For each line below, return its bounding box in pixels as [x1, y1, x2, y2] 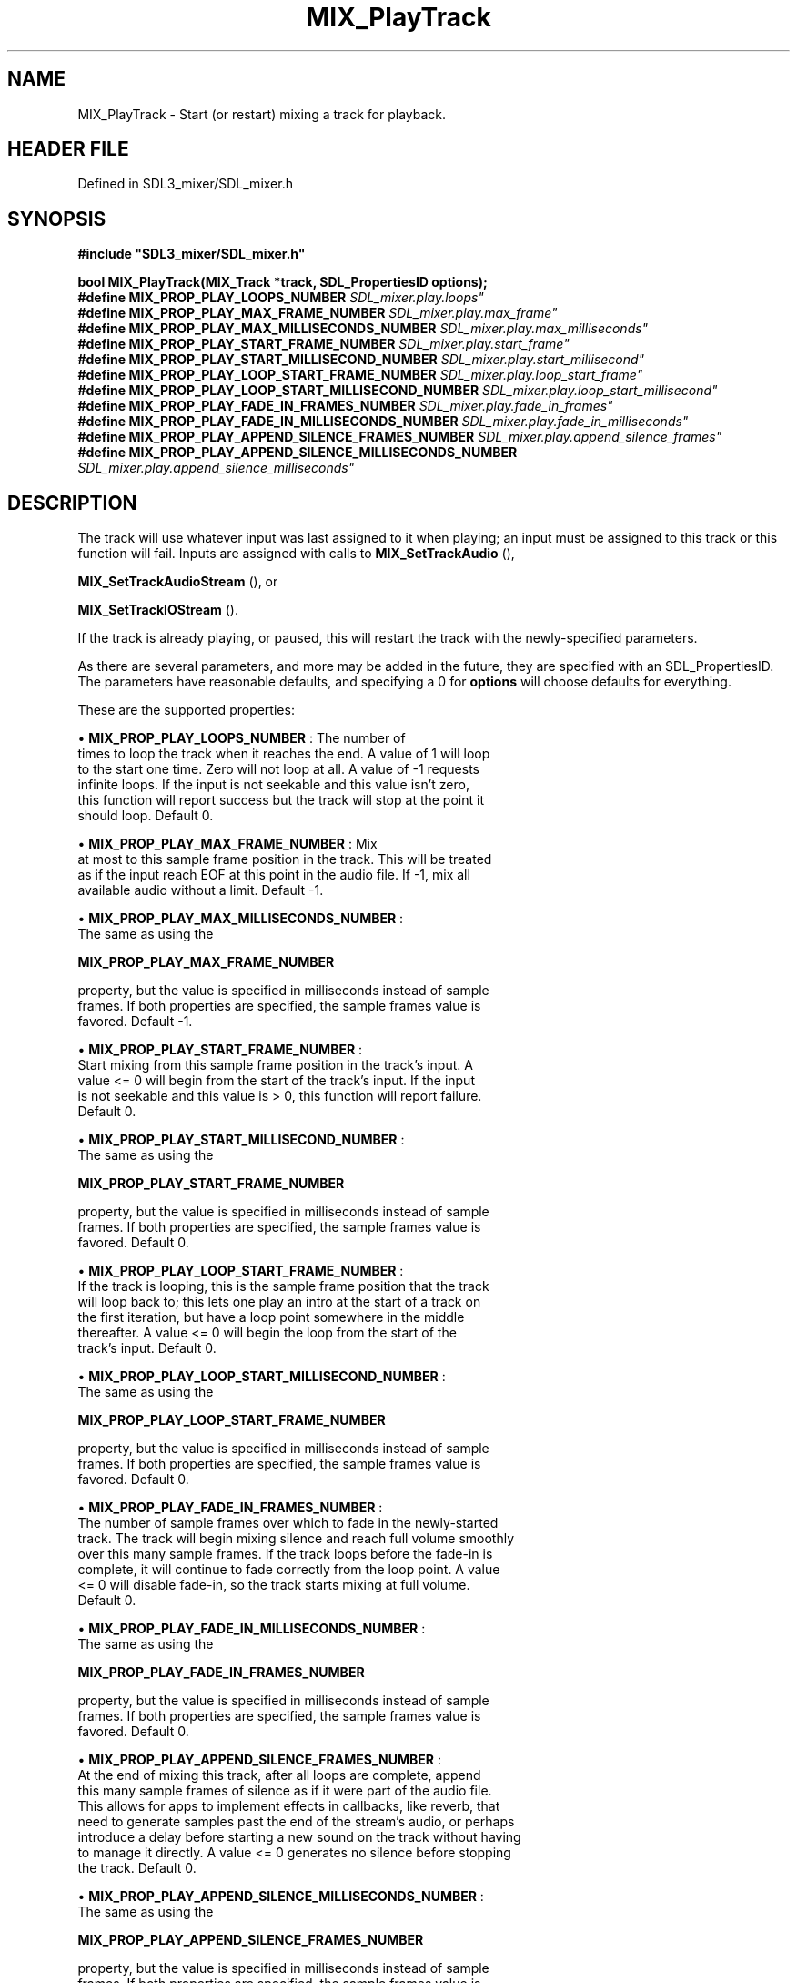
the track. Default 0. [77, 1860, 197, 1876]
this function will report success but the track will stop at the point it [77, 792, 484, 808]
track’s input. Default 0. [77, 1340, 217, 1357]
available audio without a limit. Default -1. [77, 882, 324, 899]
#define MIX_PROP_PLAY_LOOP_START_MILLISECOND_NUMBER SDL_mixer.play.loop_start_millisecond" [77, 382, 718, 399]
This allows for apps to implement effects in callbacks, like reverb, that [77, 1798, 500, 1815]
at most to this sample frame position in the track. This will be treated [77, 851, 492, 868]
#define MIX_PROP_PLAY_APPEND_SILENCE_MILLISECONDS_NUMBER [77, 444, 518, 461]
